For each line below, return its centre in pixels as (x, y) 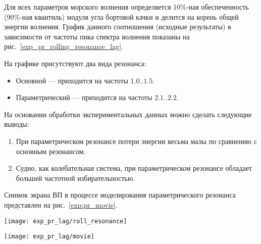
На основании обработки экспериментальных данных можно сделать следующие (128, 114)
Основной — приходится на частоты (72, 80)
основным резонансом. (51, 151)
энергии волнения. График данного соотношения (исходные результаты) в (118, 27)
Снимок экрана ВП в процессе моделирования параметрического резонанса (120, 195)
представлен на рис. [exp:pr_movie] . (61, 204)
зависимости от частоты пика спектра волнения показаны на (97, 36)
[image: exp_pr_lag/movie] (49, 237)
